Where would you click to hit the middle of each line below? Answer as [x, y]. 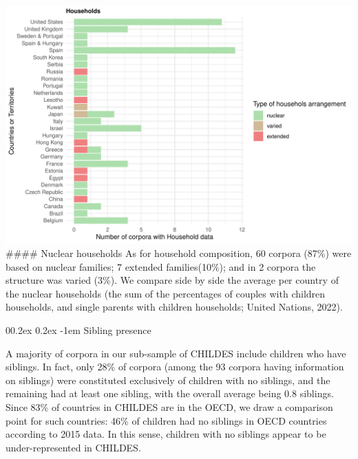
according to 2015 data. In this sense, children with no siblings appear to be [166, 434]
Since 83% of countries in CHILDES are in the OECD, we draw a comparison [169, 407]
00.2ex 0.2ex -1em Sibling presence [78, 330]
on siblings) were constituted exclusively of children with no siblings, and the [168, 380]
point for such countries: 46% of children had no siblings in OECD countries [166, 420]
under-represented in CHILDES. [73, 447]
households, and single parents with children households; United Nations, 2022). [174, 307]
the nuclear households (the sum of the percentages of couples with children [166, 293]
